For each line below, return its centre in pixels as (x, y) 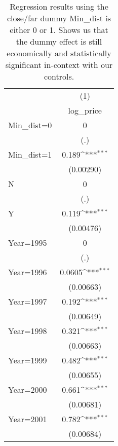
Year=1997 (28, 301)
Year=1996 (28, 272)
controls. (59, 76)
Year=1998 (28, 331)
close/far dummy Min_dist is (59, 18)
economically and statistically (59, 53)
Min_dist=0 (30, 125)
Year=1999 (28, 360)
